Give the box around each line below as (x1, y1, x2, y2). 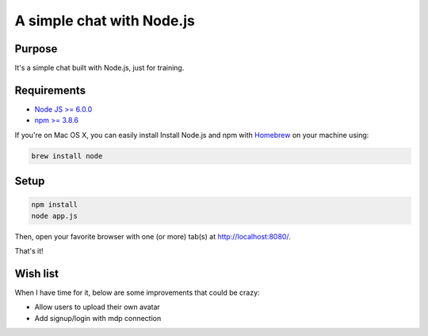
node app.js (31, 211, 78, 220)
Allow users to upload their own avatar (34, 302, 160, 312)
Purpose (14, 42, 58, 55)
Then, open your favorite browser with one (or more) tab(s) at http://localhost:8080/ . (14, 231, 291, 241)
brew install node (31, 151, 103, 160)
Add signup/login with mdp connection (34, 313, 162, 323)
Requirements (14, 83, 86, 97)
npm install (31, 200, 78, 209)
